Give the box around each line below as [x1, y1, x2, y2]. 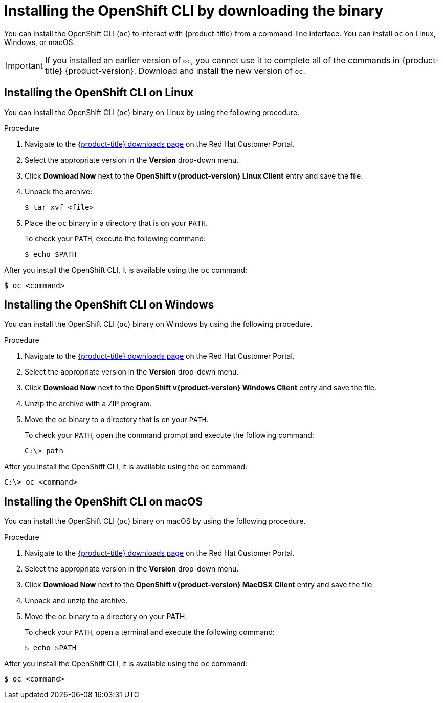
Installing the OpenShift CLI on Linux [4, 86, 194, 99]
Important [6, 60, 43, 71]
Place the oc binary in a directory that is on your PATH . [25, 218, 208, 227]
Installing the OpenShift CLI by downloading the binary [4, 2, 384, 19]
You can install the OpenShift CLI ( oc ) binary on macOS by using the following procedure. [4, 517, 306, 526]
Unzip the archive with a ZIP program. [25, 399, 152, 408]
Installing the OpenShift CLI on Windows [4, 298, 214, 312]
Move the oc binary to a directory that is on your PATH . [25, 415, 209, 424]
